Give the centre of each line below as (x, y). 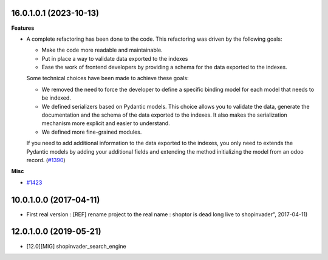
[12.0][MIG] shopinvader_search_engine (77, 246)
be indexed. (56, 98)
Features (23, 28)
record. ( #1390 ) (46, 160)
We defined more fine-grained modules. (92, 132)
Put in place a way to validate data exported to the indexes (115, 58)
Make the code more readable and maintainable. (102, 50)
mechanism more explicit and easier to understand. (106, 123)
